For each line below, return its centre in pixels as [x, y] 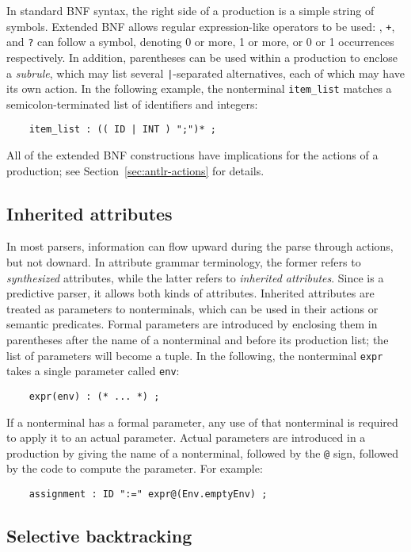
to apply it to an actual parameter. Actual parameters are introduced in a [186, 437]
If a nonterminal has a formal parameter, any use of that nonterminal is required [202, 422]
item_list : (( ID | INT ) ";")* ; [122, 130]
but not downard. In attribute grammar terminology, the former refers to [184, 262]
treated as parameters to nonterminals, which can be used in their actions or [192, 308]
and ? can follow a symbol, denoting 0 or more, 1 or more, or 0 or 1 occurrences [200, 42]
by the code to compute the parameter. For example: [135, 468]
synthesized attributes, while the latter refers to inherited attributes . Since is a [195, 277]
